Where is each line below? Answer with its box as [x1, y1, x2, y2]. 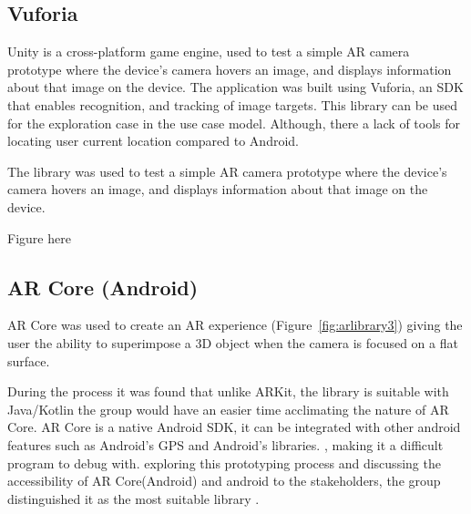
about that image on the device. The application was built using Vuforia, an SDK [7, 77, 464, 97]
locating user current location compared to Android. [7, 131, 299, 150]
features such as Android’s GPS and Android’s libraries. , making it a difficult [7, 435, 444, 454]
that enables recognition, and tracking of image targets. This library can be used [7, 95, 458, 114]
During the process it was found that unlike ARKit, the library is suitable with [7, 382, 449, 401]
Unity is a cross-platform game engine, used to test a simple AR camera [7, 42, 410, 61]
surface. [7, 351, 50, 370]
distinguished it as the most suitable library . [7, 488, 260, 508]
